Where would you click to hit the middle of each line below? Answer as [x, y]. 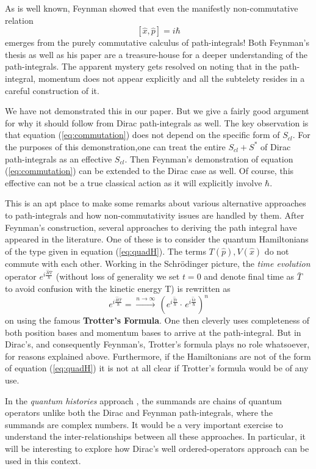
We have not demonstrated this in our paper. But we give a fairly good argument [157, 111]
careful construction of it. [52, 90]
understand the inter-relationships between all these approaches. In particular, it [155, 436]
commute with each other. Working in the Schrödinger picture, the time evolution [158, 263]
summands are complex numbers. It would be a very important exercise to [144, 424]
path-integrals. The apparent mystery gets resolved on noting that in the [141, 66]
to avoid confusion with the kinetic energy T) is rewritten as [118, 288]
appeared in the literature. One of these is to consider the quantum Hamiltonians [157, 239]
